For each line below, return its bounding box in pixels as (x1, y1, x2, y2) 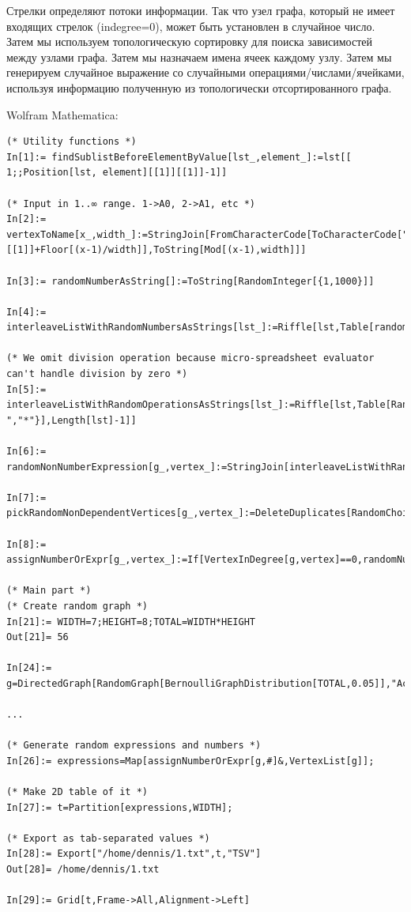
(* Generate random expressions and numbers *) (6, 740, 262, 752)
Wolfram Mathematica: (6, 106, 119, 122)
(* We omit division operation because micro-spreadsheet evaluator (6, 352, 375, 364)
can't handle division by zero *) (6, 368, 188, 380)
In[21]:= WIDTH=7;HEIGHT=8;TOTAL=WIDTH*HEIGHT (6, 616, 255, 627)
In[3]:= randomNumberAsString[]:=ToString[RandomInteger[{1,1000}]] (6, 275, 375, 287)
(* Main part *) (6, 585, 92, 597)
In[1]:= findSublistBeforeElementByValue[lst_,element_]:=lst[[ (6, 151, 352, 163)
